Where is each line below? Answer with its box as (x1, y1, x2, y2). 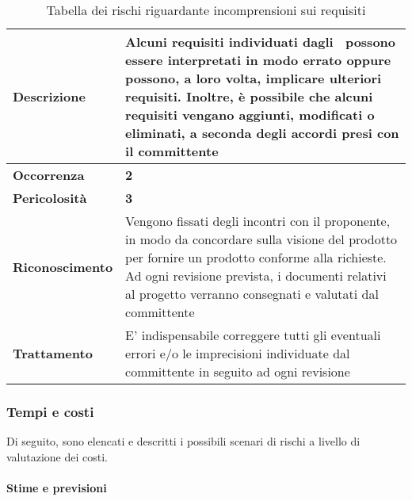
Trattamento (13, 344, 93, 362)
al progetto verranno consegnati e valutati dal (125, 285, 379, 303)
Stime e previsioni (6, 480, 107, 495)
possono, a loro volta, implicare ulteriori (125, 69, 382, 87)
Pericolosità (13, 189, 87, 207)
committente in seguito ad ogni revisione (125, 362, 350, 381)
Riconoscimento (13, 257, 113, 276)
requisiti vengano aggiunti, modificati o (125, 105, 375, 124)
